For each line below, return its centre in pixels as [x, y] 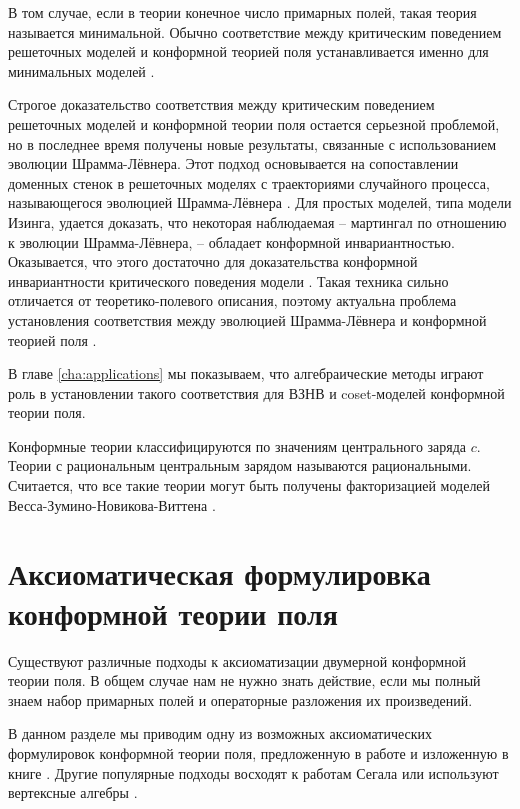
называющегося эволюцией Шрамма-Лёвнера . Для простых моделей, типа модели [260, 202]
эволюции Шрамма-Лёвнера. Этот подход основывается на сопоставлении [233, 163]
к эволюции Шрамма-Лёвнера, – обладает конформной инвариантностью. [231, 241]
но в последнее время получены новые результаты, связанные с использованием [252, 143]
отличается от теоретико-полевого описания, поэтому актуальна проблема [232, 300]
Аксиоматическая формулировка [219, 573]
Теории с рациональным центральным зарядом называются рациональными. [240, 465]
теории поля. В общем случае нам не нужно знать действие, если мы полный [244, 680]
